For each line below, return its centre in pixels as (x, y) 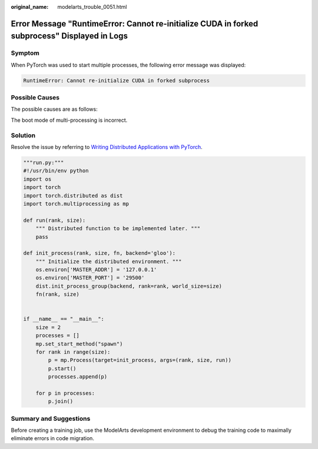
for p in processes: (65, 393)
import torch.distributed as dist (73, 195)
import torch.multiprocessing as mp (76, 204)
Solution (23, 135)
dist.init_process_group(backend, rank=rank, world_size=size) (129, 286)
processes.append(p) (78, 377)
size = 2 (48, 327)
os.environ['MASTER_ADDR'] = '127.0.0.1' (96, 270)
